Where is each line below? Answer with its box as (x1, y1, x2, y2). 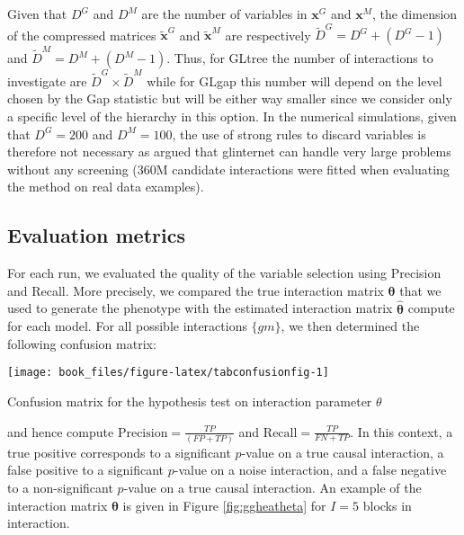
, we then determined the (281, 317, 420, 335)
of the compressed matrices (7, 25, 156, 44)
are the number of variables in (141, 4, 308, 22)
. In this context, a (350, 422, 453, 441)
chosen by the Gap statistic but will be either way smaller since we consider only (7, 89, 452, 108)
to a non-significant (7, 478, 113, 497)
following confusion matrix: (7, 334, 156, 352)
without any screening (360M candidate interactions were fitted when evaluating (7, 159, 450, 178)
